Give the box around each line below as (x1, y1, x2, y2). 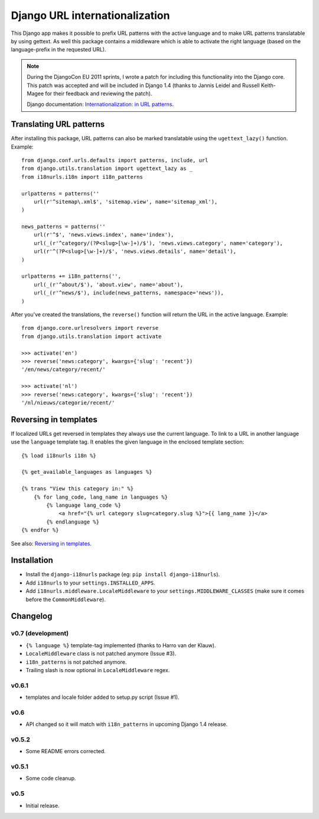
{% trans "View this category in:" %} (21, 486, 134, 492)
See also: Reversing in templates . (11, 539, 92, 547)
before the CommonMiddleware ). (25, 596, 106, 603)
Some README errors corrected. (25, 748, 106, 755)
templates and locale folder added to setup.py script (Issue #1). (25, 693, 180, 701)
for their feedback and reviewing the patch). (45, 89, 152, 97)
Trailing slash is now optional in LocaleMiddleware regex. (25, 666, 170, 673)
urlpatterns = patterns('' (21, 190, 100, 197)
